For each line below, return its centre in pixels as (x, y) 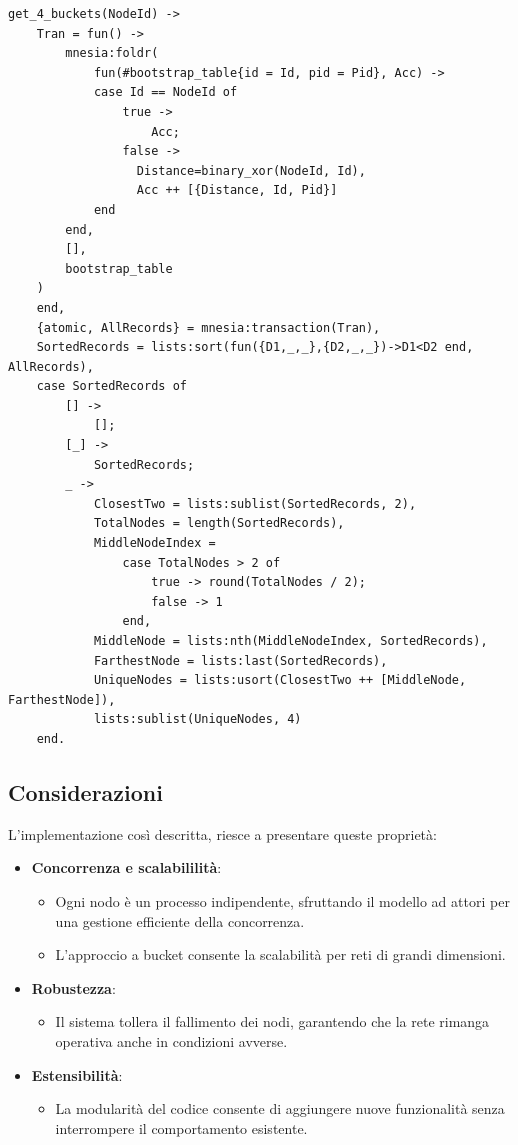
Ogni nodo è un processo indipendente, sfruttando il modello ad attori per (282, 900)
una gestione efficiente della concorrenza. (180, 920)
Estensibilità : (77, 1074)
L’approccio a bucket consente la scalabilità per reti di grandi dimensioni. (280, 954)
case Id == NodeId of (165, 92)
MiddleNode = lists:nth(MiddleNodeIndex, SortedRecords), (290, 641)
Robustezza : (73, 987)
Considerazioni (85, 791)
